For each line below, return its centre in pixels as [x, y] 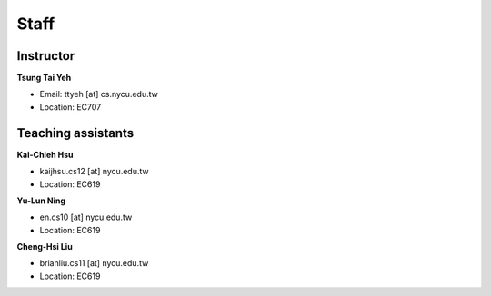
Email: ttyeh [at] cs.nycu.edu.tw [99, 94]
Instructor [46, 56]
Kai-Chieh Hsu [45, 154]
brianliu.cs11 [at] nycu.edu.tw [94, 263]
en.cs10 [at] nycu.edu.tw [86, 217]
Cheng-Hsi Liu [45, 247]
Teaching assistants [75, 133]
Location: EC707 [70, 107]
